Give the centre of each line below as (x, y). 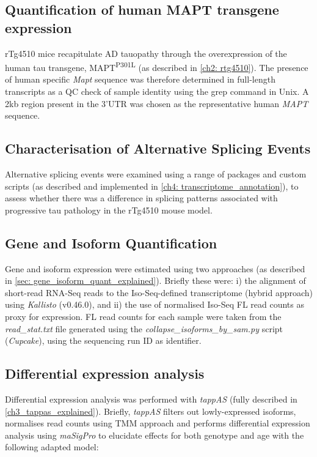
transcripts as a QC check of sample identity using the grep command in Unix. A (157, 91)
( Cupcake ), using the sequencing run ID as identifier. (103, 340)
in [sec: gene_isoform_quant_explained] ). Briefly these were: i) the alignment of (155, 281)
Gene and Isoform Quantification (111, 243)
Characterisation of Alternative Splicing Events (158, 148)
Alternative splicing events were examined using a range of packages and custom (156, 174)
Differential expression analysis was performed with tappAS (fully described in (151, 399)
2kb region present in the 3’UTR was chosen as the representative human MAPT (157, 103)
